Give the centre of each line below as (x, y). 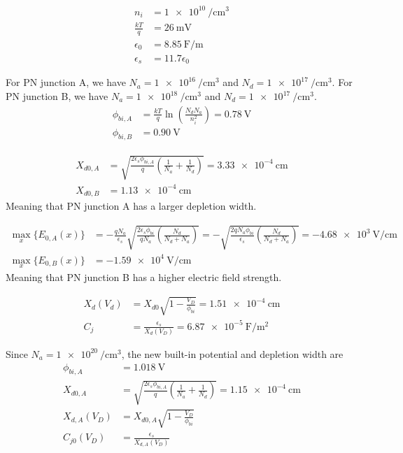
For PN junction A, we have (66, 82)
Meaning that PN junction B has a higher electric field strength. (144, 276)
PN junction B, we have (57, 96)
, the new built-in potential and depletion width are (232, 353)
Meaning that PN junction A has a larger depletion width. (131, 206)
